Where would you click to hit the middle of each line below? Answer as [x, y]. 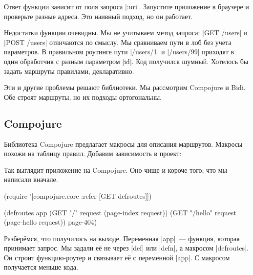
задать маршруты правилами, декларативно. [69, 71]
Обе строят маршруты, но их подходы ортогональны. [83, 97]
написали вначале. [31, 179]
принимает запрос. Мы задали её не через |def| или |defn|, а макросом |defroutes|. [126, 248]
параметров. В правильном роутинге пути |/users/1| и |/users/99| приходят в [119, 52]
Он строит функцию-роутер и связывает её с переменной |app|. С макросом [117, 257]
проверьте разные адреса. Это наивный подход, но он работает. [98, 16]
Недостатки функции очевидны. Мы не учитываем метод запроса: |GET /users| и [126, 33]
